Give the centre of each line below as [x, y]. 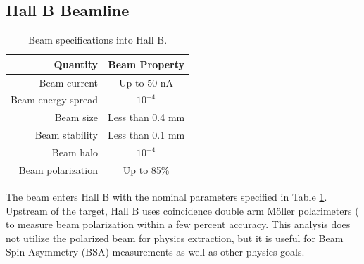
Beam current [68, 82]
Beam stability [66, 135]
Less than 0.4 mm [146, 117]
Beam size [76, 117]
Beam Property [146, 64]
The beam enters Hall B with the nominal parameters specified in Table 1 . [167, 196]
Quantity [76, 64]
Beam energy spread [54, 100]
